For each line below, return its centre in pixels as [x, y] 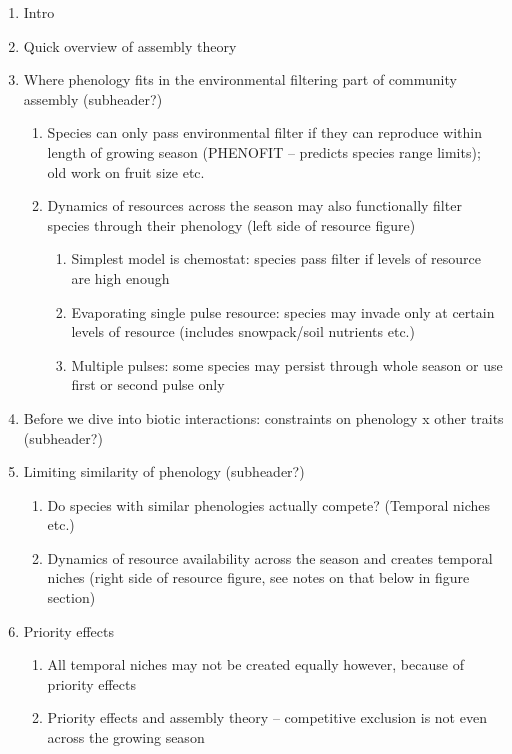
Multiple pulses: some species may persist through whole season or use [287, 364]
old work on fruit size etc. [126, 171]
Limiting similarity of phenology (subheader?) [164, 471]
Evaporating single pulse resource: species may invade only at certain [283, 311]
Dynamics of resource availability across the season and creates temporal [270, 557]
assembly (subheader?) [93, 98]
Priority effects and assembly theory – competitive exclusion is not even [267, 717]
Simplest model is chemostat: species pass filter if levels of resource [276, 258]
